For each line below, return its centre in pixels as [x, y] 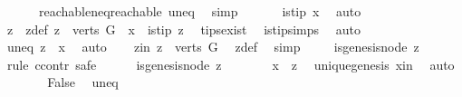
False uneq [83, 82]
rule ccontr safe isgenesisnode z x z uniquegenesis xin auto [231, 64]
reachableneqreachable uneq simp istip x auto [200, 11]
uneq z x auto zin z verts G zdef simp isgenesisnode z [213, 47]
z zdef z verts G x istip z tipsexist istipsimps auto [183, 29]
